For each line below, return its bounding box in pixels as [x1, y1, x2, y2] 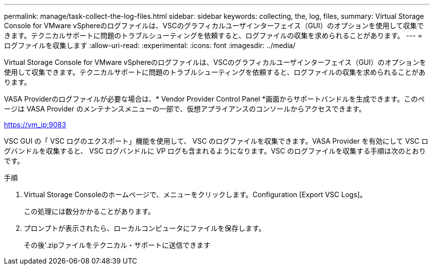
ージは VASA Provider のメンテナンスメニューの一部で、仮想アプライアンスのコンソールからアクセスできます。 [4, 105, 366, 113]
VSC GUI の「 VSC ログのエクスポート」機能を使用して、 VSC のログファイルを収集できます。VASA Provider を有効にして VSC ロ [4, 137, 429, 145]
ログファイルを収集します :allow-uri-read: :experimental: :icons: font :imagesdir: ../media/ [4, 41, 296, 50]
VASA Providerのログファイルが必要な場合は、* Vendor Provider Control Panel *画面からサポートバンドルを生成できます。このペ [4, 95, 425, 103]
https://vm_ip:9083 [4, 120, 66, 129]
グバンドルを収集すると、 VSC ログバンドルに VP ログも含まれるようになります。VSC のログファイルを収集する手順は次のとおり [4, 147, 426, 155]
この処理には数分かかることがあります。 [24, 207, 155, 215]
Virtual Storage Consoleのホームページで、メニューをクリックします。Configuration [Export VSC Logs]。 [24, 190, 367, 199]
